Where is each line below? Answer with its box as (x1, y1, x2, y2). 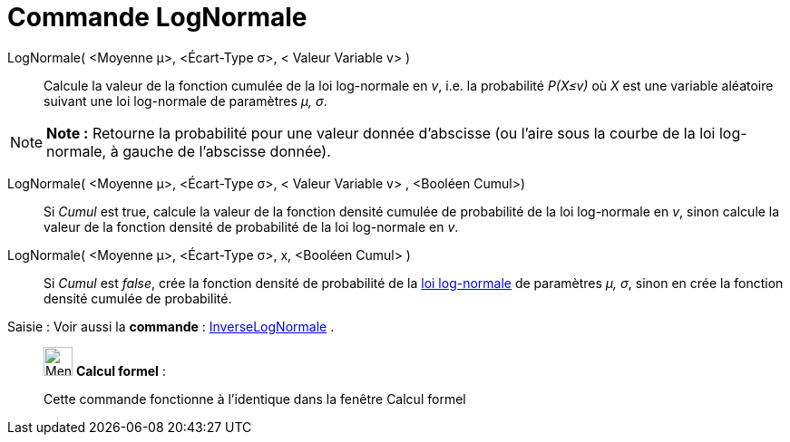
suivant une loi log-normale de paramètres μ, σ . (44, 92, 327, 109)
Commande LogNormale (7, 2, 307, 33)
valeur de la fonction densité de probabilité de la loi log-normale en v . (44, 218, 459, 235)
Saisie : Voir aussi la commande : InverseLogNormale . (7, 318, 335, 334)
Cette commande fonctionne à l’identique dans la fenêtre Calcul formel (44, 390, 466, 407)
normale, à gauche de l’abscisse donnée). (46, 141, 331, 160)
